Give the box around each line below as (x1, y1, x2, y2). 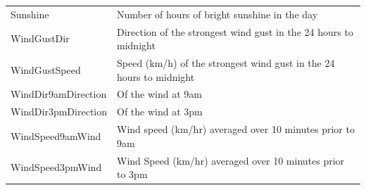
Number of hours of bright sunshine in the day (117, 6, 318, 21)
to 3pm (117, 167, 148, 182)
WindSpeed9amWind (11, 128, 101, 143)
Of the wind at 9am (117, 87, 202, 101)
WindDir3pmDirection (11, 104, 108, 119)
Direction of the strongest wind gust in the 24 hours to (117, 24, 353, 39)
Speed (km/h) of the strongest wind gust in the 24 (117, 56, 335, 70)
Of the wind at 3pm (117, 104, 203, 119)
